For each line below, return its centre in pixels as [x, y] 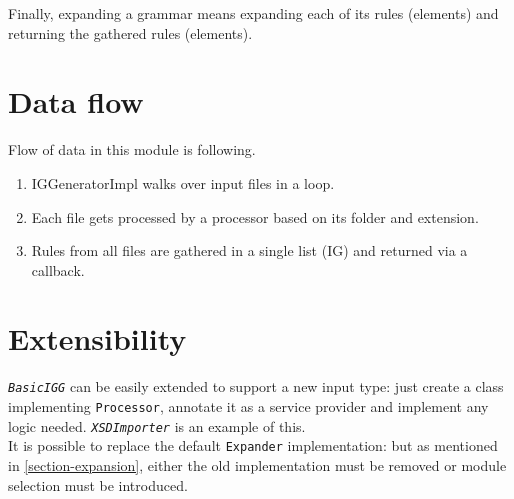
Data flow [76, 101]
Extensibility [97, 338]
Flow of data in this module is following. [132, 149]
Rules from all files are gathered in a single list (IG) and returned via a [249, 250]
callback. [58, 269]
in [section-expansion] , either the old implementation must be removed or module [257, 465]
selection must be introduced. [98, 484]
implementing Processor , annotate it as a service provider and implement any [248, 406]
